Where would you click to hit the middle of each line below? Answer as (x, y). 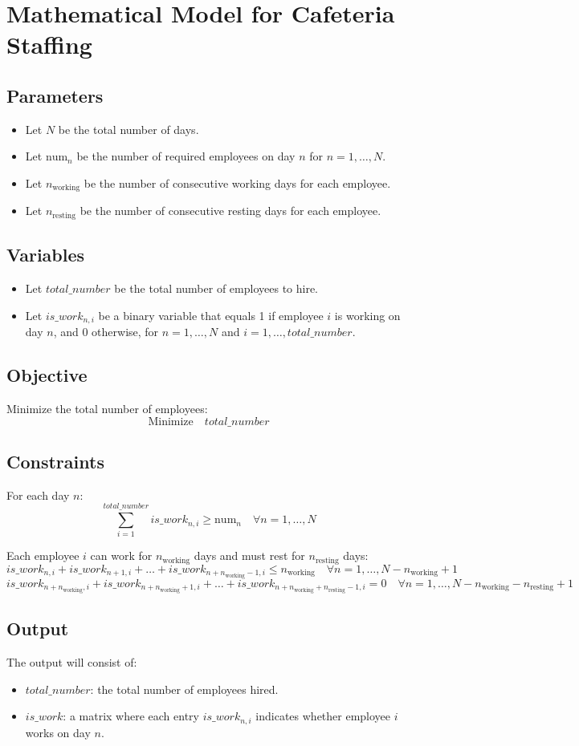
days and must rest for (249, 555)
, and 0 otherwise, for (106, 332)
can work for (121, 555)
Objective (47, 375)
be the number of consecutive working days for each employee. (237, 182)
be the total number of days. (128, 129)
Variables (46, 255)
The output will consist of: (72, 662)
